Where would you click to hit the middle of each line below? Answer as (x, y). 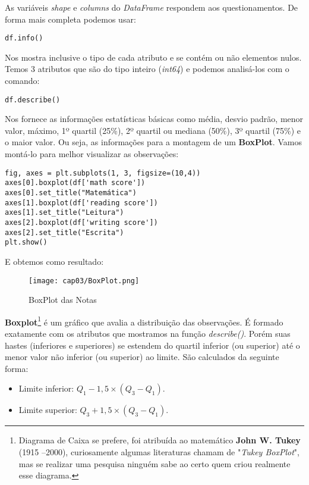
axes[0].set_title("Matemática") (71, 193)
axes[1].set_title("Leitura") (64, 213)
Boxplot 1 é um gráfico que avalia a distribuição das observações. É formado (144, 321)
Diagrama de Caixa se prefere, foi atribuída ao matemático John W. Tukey (160, 440)
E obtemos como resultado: (54, 261)
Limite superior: (48, 410)
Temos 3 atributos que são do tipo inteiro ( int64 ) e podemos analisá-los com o (147, 69)
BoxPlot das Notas (63, 300)
